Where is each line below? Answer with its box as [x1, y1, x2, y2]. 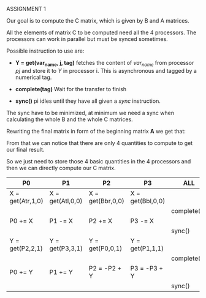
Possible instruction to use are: [6, 47, 85, 54]
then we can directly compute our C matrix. [6, 164, 116, 171]
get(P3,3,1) [49, 244, 83, 253]
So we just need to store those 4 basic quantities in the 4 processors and [6, 157, 191, 165]
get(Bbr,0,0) [88, 196, 124, 205]
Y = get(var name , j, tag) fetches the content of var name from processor [15, 59, 194, 68]
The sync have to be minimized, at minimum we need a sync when [6, 109, 175, 116]
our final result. [6, 146, 45, 153]
